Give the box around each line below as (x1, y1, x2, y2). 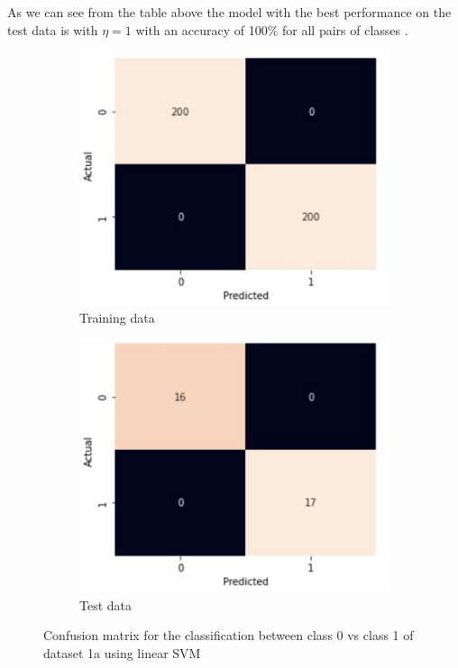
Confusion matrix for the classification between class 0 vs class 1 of (43, 626, 414, 645)
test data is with (7, 20, 98, 39)
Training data (79, 307, 155, 326)
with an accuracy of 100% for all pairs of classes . (135, 20, 408, 39)
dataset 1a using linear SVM (43, 643, 201, 662)
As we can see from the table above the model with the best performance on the (7, 3, 452, 21)
